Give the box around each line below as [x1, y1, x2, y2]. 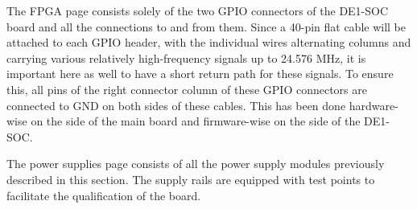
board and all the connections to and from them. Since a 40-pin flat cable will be [6, 18, 407, 35]
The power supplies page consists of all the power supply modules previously [6, 155, 385, 172]
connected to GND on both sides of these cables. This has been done [6, 96, 346, 113]
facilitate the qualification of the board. [6, 186, 201, 203]
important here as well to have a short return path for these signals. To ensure [6, 65, 394, 82]
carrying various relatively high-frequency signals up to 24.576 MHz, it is [6, 49, 366, 66]
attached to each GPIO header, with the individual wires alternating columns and [6, 34, 411, 51]
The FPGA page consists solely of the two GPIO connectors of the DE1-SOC [6, 2, 389, 18]
